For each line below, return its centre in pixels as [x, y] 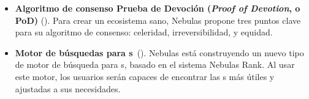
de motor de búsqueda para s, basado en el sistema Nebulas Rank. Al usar [155, 64]
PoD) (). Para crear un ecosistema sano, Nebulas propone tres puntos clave [158, 20]
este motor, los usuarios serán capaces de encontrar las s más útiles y [145, 76]
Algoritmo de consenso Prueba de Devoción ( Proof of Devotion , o [158, 8]
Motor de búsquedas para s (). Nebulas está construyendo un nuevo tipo [159, 52]
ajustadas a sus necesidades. [68, 88]
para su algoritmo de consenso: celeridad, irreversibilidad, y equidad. [144, 32]
